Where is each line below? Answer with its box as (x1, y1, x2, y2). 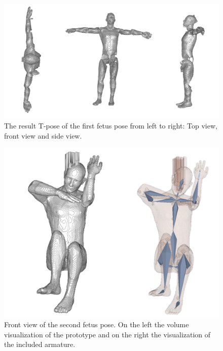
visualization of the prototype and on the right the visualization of (4, 329, 211, 339)
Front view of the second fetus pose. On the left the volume (4, 319, 189, 330)
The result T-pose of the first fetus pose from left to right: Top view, (4, 120, 217, 131)
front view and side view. (4, 130, 82, 141)
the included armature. (4, 339, 76, 349)
